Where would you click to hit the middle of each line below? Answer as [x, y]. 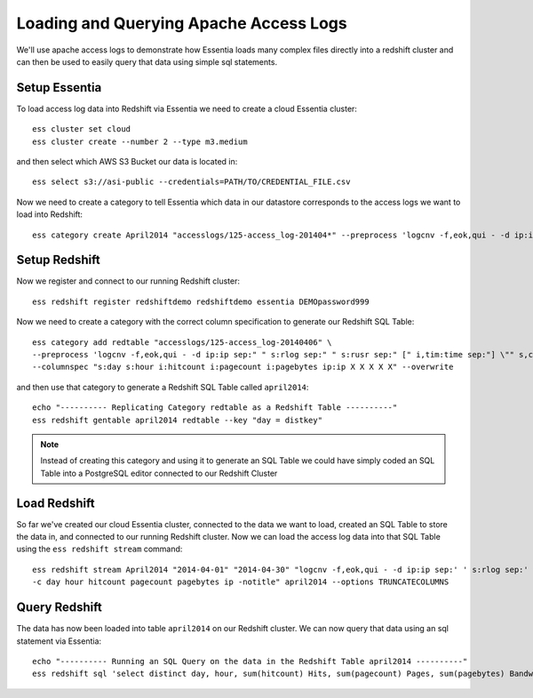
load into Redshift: [50, 214]
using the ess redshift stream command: [99, 549]
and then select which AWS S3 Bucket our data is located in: [127, 162]
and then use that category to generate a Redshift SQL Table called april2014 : [163, 387]
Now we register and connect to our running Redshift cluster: [128, 281]
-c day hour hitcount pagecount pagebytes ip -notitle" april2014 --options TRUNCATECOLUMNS [241, 582]
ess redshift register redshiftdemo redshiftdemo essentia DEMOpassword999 [201, 301]
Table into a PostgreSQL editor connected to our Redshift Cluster [159, 473]
